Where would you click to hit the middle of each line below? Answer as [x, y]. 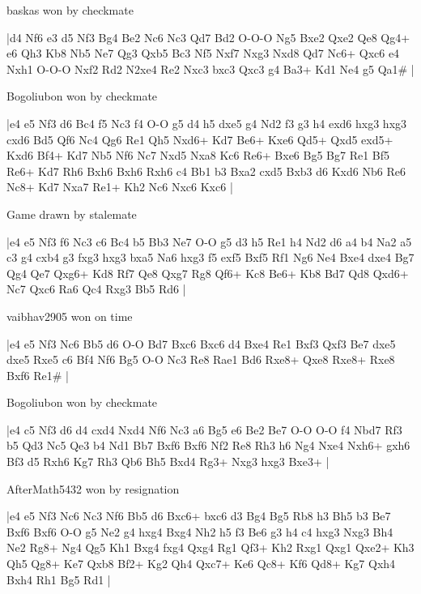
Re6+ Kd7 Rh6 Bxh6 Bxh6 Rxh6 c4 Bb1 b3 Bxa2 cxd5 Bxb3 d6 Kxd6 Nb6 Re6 [206, 171]
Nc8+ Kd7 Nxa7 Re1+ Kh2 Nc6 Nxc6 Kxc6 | [120, 187]
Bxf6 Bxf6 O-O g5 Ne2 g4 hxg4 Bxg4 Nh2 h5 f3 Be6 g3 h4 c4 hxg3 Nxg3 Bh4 [200, 531]
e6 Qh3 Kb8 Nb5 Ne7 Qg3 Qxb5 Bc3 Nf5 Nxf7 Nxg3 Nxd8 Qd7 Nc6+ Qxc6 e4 [203, 53]
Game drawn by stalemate [72, 214]
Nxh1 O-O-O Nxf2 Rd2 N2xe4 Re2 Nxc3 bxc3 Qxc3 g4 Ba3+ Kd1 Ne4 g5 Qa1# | [210, 68]
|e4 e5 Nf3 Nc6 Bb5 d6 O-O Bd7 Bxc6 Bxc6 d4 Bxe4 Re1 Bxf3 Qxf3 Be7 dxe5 [201, 343]
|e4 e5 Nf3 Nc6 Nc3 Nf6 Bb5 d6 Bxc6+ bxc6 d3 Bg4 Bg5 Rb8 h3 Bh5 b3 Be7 [199, 516]
